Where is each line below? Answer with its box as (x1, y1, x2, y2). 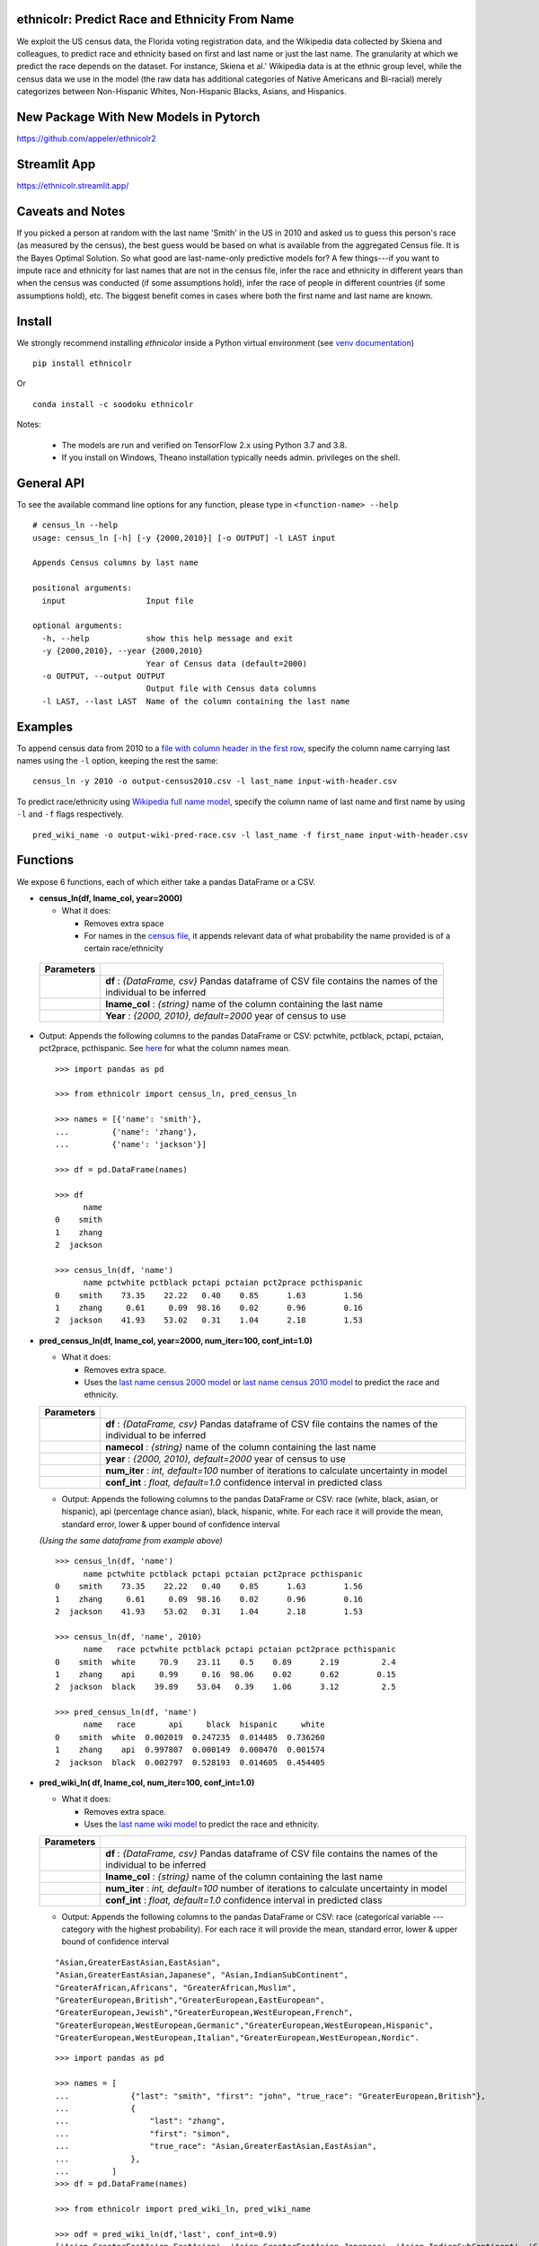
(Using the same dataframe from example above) (39, 1534, 224, 1545)
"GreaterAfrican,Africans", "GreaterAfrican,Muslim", (55, 1982, 296, 1993)
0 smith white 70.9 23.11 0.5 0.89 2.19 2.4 (55, 1657, 396, 1667)
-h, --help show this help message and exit (41, 633, 294, 643)
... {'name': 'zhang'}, (55, 1127, 198, 1136)
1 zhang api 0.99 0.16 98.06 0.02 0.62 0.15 (55, 1669, 396, 1679)
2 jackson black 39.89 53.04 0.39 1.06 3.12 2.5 (55, 1682, 396, 1693)
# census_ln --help (32, 520, 119, 530)
